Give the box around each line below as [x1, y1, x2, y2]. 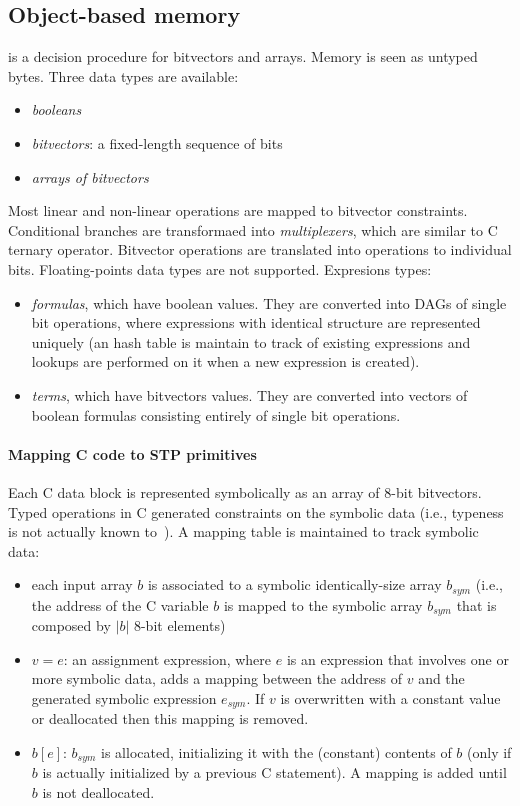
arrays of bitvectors [31, 166, 149, 187]
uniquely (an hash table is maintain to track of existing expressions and [31, 331, 471, 352]
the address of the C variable [31, 594, 209, 615]
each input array [31, 574, 133, 595]
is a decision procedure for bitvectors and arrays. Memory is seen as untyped [8, 46, 478, 67]
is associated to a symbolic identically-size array [147, 574, 442, 595]
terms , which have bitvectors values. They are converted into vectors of [31, 384, 468, 405]
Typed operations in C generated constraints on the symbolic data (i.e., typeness [8, 501, 504, 522]
